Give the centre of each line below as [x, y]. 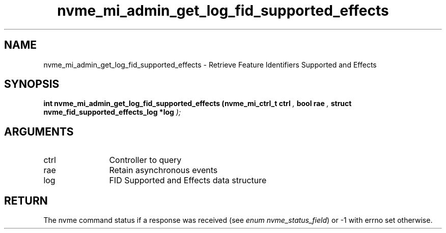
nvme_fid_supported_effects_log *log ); [112, 112]
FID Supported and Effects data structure [188, 180]
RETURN [26, 201]
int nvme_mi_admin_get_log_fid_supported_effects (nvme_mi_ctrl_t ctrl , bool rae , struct [198, 104]
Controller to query [145, 160]
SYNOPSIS [32, 84]
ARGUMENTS [39, 131]
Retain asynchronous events [163, 170]
